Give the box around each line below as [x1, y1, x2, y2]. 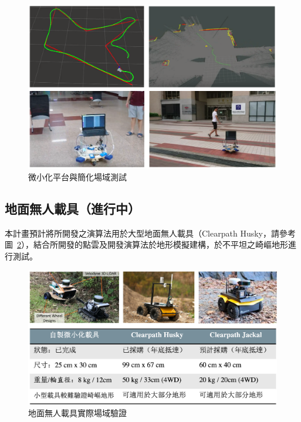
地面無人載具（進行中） [5, 200, 140, 218]
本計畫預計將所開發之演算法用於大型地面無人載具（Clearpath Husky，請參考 [5, 227, 296, 239]
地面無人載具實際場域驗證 [28, 407, 127, 419]
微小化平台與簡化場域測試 [28, 171, 127, 183]
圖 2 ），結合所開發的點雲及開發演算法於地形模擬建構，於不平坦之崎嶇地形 [5, 238, 288, 251]
